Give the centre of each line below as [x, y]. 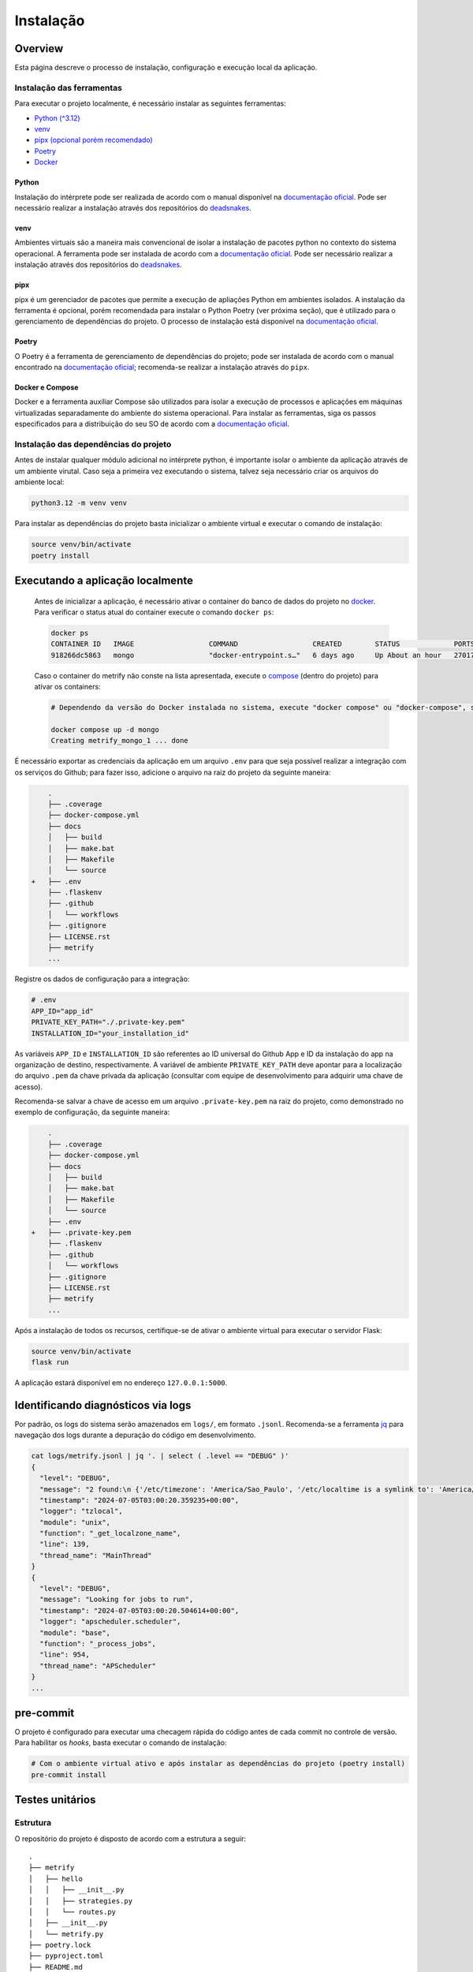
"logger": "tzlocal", [82, 1511]
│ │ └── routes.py [73, 1912]
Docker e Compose [47, 387]
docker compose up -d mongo [105, 729]
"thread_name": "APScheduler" [98, 1666]
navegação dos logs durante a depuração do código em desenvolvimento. [135, 1435]
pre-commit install [69, 1774]
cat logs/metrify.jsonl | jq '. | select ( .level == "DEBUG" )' [160, 1456]
